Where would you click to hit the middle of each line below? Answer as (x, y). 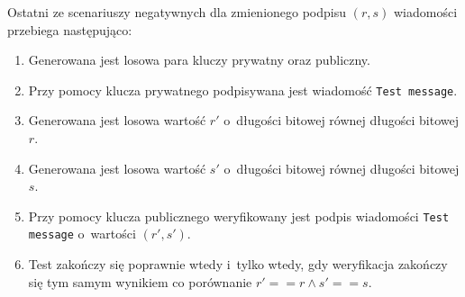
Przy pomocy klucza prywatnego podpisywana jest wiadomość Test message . (243, 90)
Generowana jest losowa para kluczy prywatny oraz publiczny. (199, 60)
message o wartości (82, 234)
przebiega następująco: (70, 29)
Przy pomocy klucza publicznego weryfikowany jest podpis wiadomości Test (239, 216)
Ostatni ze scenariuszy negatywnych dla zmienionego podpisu (177, 12)
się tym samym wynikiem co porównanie (140, 281)
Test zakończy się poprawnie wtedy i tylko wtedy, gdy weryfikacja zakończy (238, 264)
